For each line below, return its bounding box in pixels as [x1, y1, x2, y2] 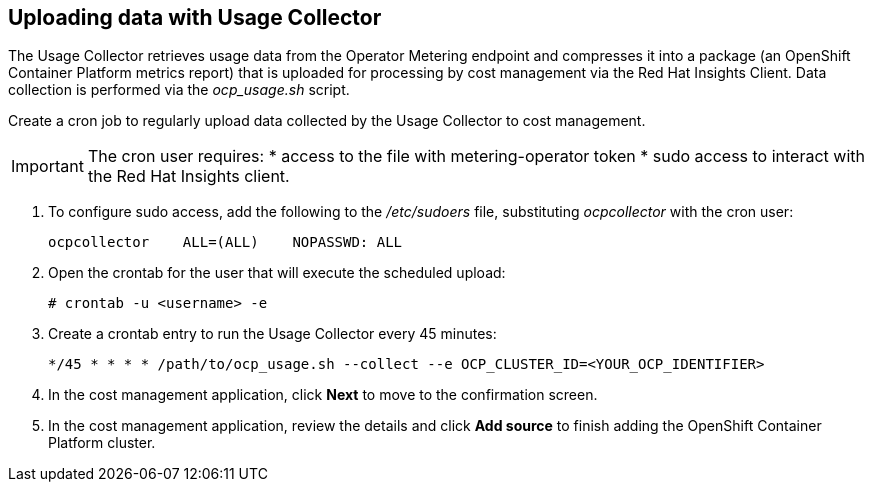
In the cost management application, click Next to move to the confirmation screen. [48, 386, 598, 404]
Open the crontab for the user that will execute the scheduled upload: [48, 264, 506, 282]
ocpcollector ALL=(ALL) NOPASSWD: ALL [48, 234, 403, 251]
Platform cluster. [48, 434, 156, 452]
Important [11, 156, 84, 177]
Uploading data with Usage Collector [8, 5, 382, 30]
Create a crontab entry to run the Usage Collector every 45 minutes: [48, 325, 497, 343]
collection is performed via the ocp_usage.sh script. [8, 81, 350, 99]
